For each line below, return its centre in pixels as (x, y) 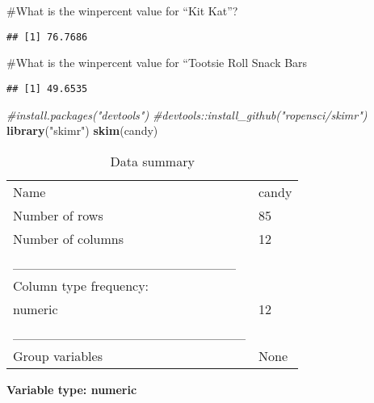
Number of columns (69, 238)
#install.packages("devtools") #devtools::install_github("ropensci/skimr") (187, 114)
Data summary (152, 161)
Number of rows (58, 215)
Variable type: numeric (72, 389)
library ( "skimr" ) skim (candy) (82, 130)
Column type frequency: (81, 285)
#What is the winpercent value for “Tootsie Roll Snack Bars (157, 63)
